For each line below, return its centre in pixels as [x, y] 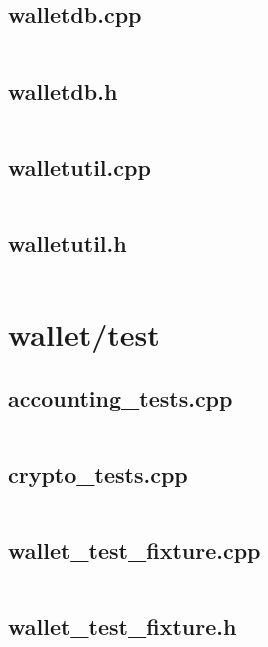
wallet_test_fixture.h [122, 626]
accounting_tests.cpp [120, 397]
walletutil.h [67, 243]
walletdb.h [63, 90]
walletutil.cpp [79, 166]
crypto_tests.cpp [98, 473]
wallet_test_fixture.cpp [134, 549]
